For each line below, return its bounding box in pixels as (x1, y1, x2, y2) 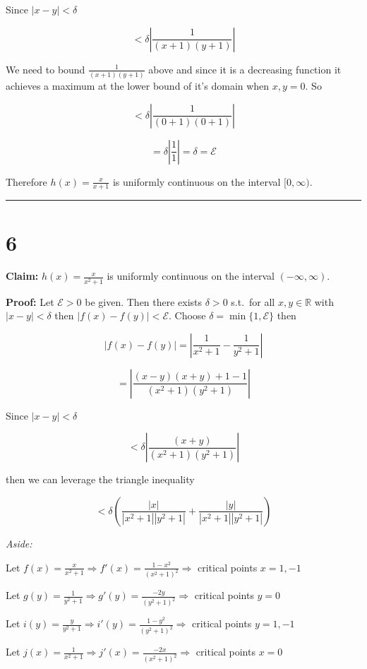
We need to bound (6, 61, 85, 76)
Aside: (6, 535, 32, 550)
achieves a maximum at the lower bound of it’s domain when (6, 78, 270, 93)
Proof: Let (6, 294, 54, 309)
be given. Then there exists (85, 294, 203, 309)
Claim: (6, 268, 39, 283)
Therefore (6, 174, 47, 189)
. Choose (168, 308, 206, 323)
